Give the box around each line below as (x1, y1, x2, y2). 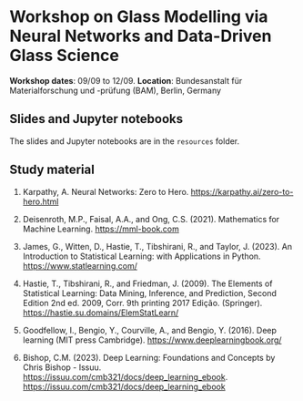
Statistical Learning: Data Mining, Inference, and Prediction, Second (22, 287, 278, 298)
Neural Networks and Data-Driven (9, 26, 272, 46)
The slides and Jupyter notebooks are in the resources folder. (9, 135, 240, 147)
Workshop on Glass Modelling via (9, 6, 268, 27)
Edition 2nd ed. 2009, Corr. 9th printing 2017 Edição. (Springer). (22, 297, 263, 308)
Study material (9, 162, 96, 178)
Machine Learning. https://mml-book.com (22, 223, 180, 234)
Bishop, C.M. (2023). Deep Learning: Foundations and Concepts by (22, 352, 276, 363)
